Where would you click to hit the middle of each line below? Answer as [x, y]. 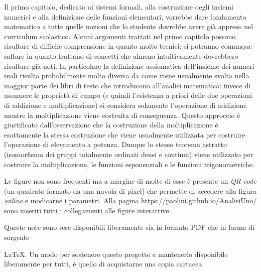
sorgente [17, 237]
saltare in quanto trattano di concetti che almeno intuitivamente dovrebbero [121, 55]
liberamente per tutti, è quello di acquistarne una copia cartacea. [104, 264]
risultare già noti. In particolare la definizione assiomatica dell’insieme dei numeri [129, 65]
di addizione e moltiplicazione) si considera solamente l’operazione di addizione [125, 105]
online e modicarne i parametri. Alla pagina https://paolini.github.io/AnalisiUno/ [130, 200]
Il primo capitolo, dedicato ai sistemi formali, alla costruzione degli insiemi [119, 7]
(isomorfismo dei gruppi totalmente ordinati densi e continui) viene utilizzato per [129, 154]
